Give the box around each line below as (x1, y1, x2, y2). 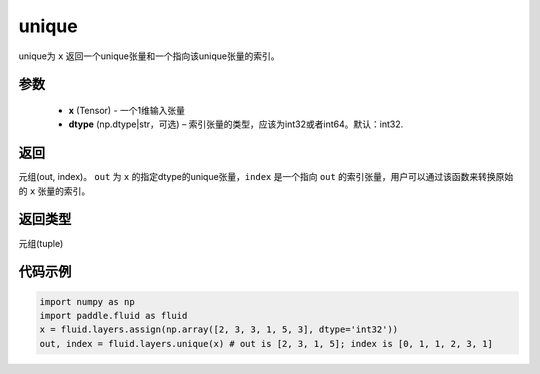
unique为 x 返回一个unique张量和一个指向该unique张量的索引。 (18, 50, 280, 62)
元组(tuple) (18, 237, 64, 249)
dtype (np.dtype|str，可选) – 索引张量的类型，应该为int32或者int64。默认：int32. (68, 118, 404, 130)
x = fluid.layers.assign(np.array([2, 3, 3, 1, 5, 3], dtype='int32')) (39, 324, 399, 335)
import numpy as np (39, 296, 135, 307)
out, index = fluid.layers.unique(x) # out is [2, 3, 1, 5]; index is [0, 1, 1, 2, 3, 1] (39, 338, 494, 349)
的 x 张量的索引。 (18, 185, 91, 197)
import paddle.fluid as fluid (39, 310, 188, 321)
